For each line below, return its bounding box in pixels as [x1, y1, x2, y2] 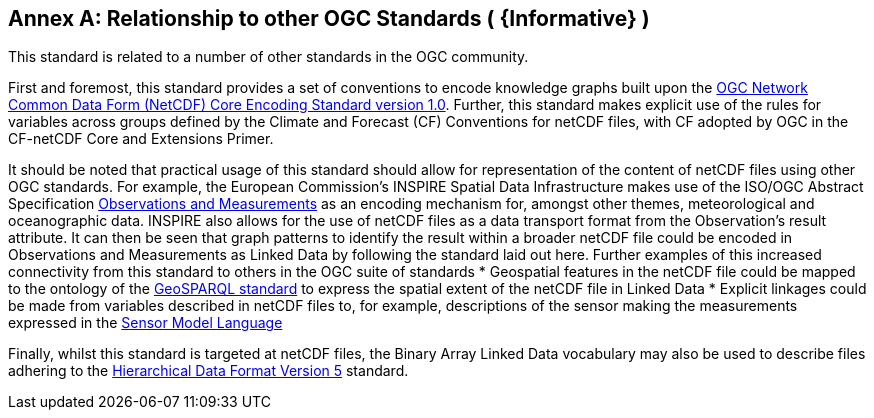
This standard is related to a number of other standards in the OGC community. [8, 48, 529, 66]
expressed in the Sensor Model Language [8, 314, 283, 332]
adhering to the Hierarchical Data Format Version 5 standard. [8, 362, 409, 380]
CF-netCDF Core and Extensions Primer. [8, 130, 274, 148]
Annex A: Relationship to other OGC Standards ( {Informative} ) [8, 6, 650, 31]
